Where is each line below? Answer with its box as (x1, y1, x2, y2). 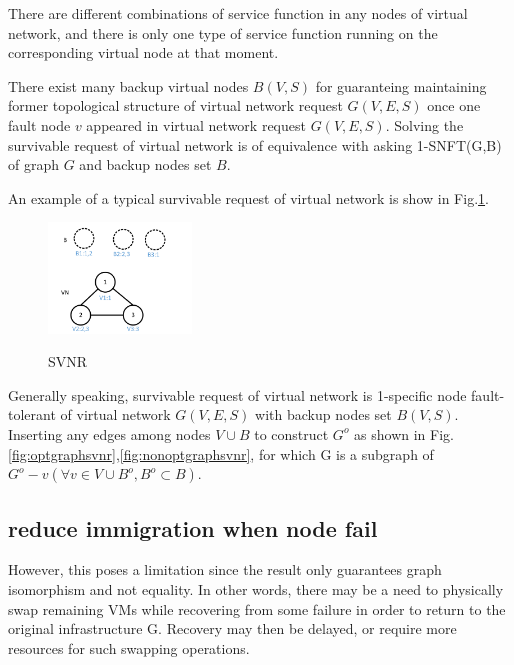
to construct (254, 423, 329, 444)
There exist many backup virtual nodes (8, 75, 249, 96)
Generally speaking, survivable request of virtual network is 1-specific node (8, 384, 467, 405)
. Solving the (385, 114, 464, 135)
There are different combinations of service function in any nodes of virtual (8, 3, 468, 23)
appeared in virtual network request (86, 114, 306, 135)
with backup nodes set (255, 404, 392, 425)
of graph (8, 154, 60, 175)
